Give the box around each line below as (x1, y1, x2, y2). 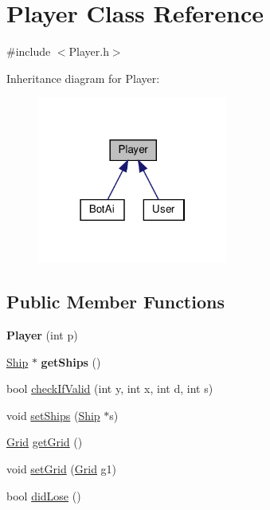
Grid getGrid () (6, 433, 83, 450)
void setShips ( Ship (6, 406, 100, 423)
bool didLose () (6, 487, 81, 504)
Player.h (68, 43, 109, 60)
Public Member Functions (6, 289, 225, 314)
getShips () (41, 353, 101, 370)
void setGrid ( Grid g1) (6, 460, 117, 477)
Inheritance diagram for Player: (6, 69, 160, 86)
